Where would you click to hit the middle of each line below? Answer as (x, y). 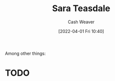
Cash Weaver (81, 22)
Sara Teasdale (81, 8)
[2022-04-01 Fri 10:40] (81, 31)
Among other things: (25, 53)
